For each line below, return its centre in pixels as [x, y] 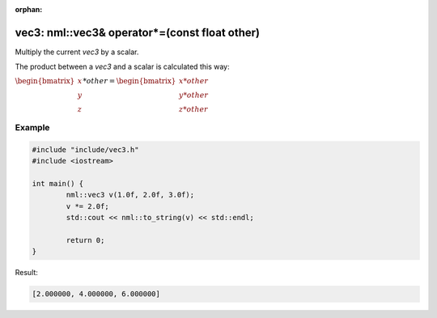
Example [32, 128]
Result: [26, 273]
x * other [193, 81]
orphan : [29, 9]
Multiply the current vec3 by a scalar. [77, 52]
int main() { [58, 184]
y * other [193, 95]
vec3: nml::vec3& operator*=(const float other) [138, 32]
